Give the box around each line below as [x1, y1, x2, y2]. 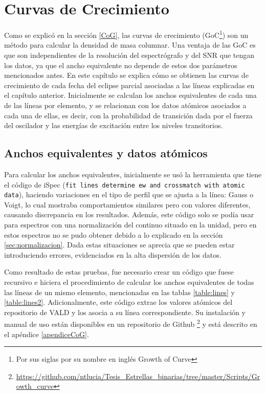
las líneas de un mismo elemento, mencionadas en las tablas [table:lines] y [4, 286, 235, 297]
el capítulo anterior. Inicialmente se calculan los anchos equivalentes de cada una [4, 90, 257, 100]
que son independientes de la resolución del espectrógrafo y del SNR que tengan [4, 49, 255, 60]
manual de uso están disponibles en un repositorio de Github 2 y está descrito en [4, 317, 257, 329]
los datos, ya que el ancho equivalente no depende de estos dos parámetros [4, 59, 237, 70]
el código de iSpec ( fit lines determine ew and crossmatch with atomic [4, 179, 245, 190]
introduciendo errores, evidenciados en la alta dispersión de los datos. [4, 249, 221, 260]
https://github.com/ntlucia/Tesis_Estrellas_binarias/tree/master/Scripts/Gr [16, 370, 260, 381]
